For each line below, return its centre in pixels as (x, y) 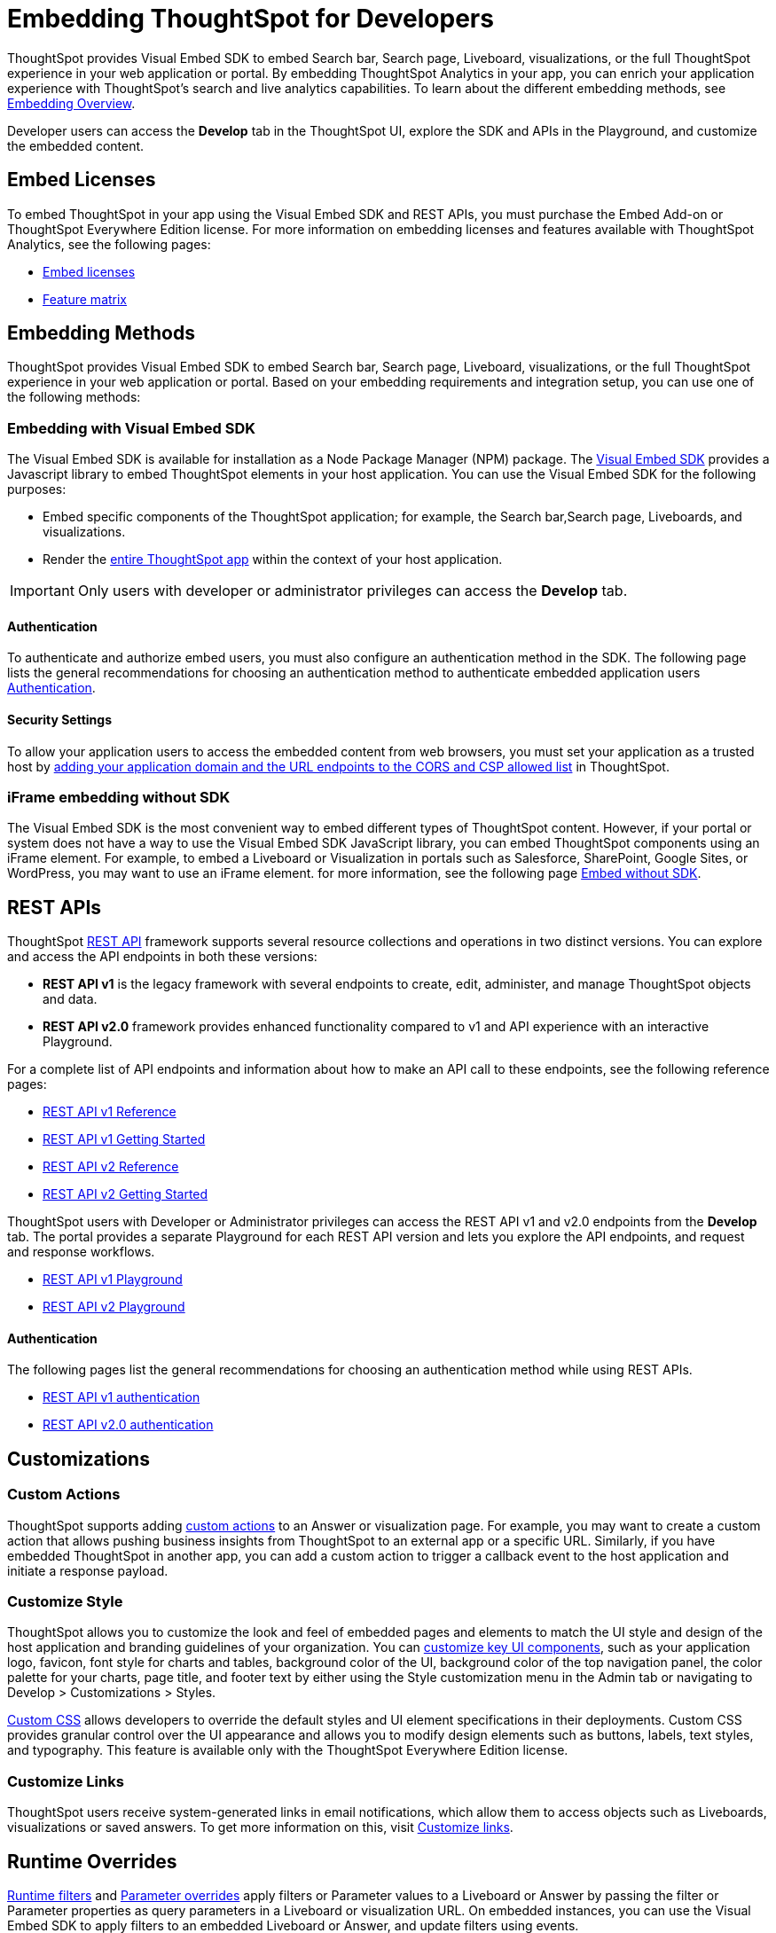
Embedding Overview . (71, 103)
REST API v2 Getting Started (125, 1194)
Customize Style (65, 1602)
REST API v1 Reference (110, 1112)
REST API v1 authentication (121, 1397)
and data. (70, 999)
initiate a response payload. (88, 1570)
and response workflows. (81, 1252)
